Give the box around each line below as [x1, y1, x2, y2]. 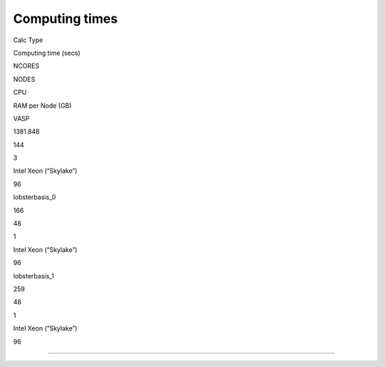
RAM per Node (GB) [13, 101, 72, 110]
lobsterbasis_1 [13, 271, 55, 280]
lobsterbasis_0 [13, 193, 56, 201]
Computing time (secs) [13, 49, 81, 57]
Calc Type [13, 36, 43, 44]
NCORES [13, 61, 39, 71]
